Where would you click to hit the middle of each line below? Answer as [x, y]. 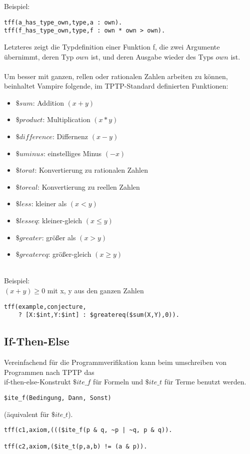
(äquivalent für [27, 414]
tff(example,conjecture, [45, 307]
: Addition [48, 102]
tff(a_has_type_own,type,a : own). [63, 22]
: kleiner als [49, 203]
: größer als [59, 237]
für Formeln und [118, 382]
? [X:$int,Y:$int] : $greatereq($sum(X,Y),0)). [99, 315]
